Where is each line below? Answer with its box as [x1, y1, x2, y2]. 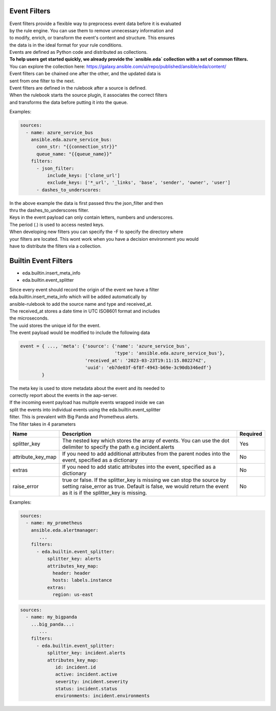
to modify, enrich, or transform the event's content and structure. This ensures [9, 35, 175, 41]
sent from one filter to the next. [9, 77, 75, 84]
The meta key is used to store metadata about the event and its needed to [9, 385, 165, 391]
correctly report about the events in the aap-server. [9, 392, 118, 398]
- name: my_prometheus [26, 520, 83, 526]
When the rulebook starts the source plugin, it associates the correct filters [9, 92, 168, 98]
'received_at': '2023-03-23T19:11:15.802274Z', [84, 358, 206, 363]
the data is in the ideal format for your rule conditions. [9, 41, 123, 48]
